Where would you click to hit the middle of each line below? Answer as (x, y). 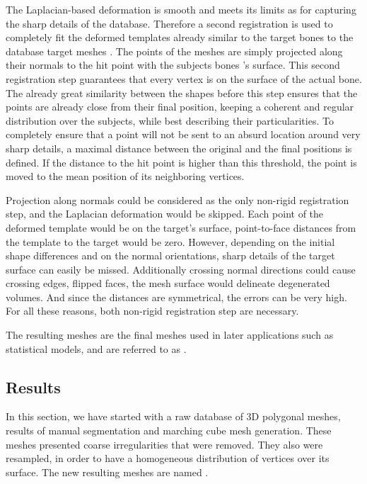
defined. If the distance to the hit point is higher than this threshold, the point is (181, 162)
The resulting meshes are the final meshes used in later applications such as (170, 335)
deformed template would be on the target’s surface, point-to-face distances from (181, 227)
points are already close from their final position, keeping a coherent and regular (180, 107)
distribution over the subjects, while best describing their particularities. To (170, 120)
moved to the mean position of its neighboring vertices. (125, 176)
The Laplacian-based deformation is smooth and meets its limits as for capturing (181, 9)
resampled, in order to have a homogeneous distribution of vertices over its (168, 458)
